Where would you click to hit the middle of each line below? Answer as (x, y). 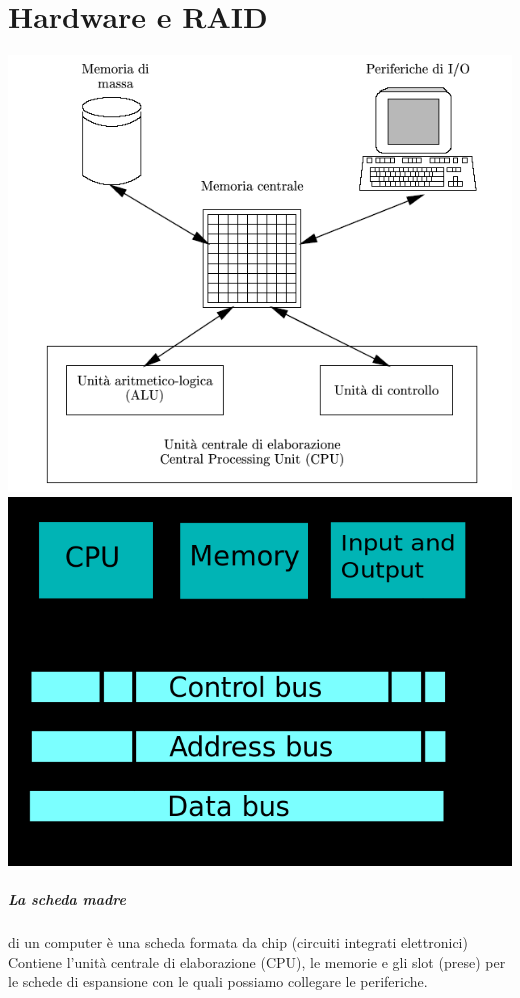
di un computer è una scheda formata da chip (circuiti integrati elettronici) (238, 942)
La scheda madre (67, 899)
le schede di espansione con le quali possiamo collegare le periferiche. (218, 981)
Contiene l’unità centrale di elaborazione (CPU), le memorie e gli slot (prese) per (257, 961)
